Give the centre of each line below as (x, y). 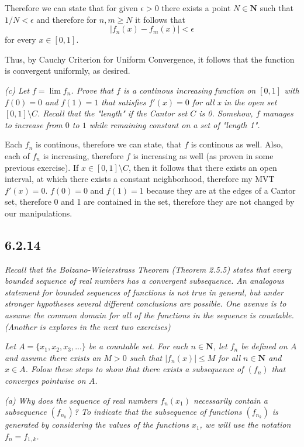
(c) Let (17, 90)
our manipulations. (39, 213)
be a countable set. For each (138, 346)
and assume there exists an (53, 357)
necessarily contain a (231, 400)
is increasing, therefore (83, 155)
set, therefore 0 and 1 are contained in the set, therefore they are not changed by (150, 202)
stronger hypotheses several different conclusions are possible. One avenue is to (146, 303)
